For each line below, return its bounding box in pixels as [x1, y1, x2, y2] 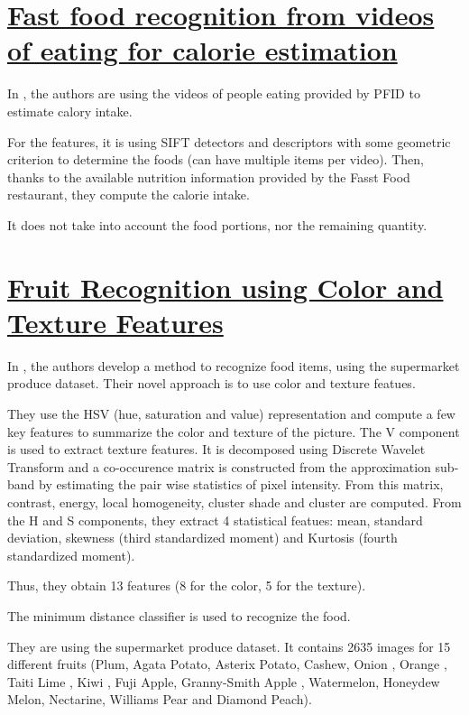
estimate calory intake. [7, 101, 133, 120]
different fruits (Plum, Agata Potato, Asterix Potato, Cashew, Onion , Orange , [7, 655, 447, 673]
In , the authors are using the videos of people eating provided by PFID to [7, 84, 420, 103]
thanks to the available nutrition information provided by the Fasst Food [7, 167, 410, 186]
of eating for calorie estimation [7, 32, 398, 69]
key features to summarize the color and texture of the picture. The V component [7, 422, 460, 441]
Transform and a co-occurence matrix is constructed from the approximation [7, 457, 431, 476]
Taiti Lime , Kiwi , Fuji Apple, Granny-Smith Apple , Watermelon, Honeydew [7, 672, 440, 691]
